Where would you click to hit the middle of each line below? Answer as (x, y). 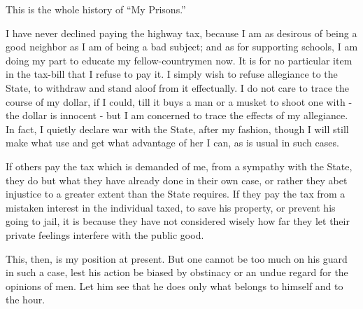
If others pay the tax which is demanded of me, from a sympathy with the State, (179, 166)
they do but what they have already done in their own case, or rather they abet (177, 180)
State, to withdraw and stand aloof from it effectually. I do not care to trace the (178, 87)
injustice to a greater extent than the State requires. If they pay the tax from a (176, 194)
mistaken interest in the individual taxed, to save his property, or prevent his (171, 207)
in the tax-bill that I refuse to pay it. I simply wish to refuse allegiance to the (172, 74)
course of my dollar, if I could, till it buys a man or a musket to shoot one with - (179, 101)
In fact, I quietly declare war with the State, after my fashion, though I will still (177, 129)
